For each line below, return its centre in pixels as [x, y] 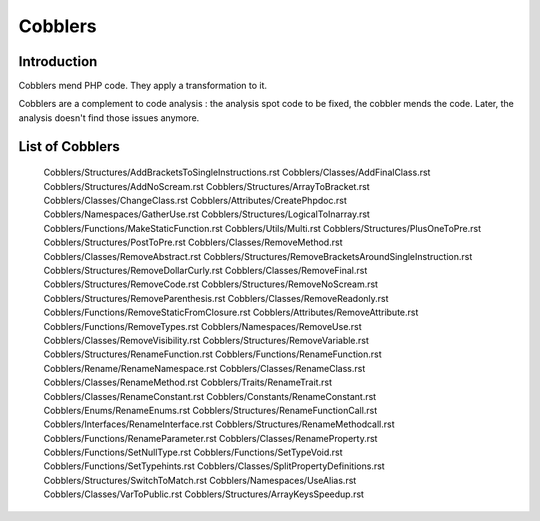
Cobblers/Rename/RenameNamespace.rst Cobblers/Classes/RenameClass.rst [204, 368]
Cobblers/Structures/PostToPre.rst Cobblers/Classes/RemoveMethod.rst [193, 242]
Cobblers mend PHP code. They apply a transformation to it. [143, 86]
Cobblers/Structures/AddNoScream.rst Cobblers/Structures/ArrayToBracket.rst [206, 186]
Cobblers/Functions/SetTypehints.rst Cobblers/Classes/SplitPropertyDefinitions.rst [214, 466]
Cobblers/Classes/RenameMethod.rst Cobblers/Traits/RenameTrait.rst [187, 382]
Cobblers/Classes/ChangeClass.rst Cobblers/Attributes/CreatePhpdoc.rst [195, 201]
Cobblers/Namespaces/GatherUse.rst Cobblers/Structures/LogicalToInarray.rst [206, 214]
